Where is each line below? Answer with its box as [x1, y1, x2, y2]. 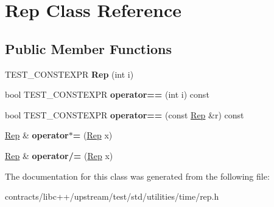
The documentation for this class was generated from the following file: [5, 169, 270, 182]
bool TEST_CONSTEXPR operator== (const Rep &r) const [5, 108, 244, 121]
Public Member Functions [5, 39, 172, 58]
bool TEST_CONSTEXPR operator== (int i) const [5, 88, 209, 101]
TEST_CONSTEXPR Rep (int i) [5, 67, 134, 80]
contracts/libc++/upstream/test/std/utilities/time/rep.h [5, 190, 219, 203]
